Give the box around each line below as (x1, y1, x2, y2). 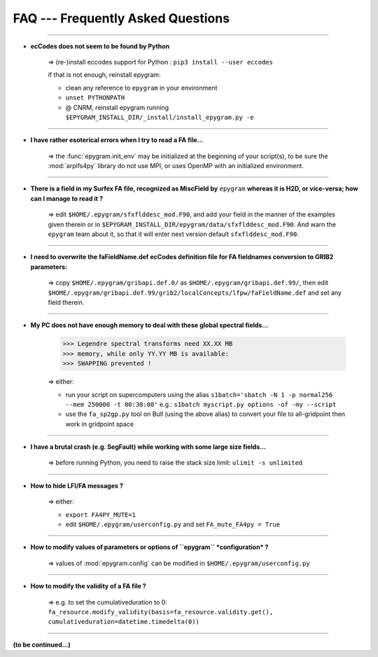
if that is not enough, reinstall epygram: (48, 71, 161, 79)
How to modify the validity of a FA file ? (30, 582, 146, 590)
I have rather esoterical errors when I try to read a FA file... (30, 136, 204, 144)
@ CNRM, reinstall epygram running (65, 103, 169, 111)
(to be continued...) (13, 640, 71, 649)
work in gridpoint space (65, 420, 134, 428)
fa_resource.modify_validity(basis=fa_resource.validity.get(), (48, 608, 274, 616)
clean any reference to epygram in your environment (65, 83, 218, 92)
